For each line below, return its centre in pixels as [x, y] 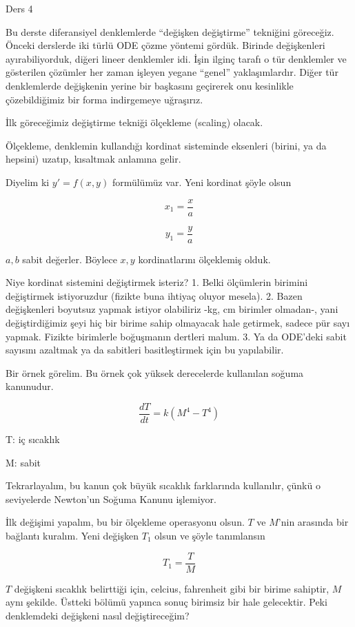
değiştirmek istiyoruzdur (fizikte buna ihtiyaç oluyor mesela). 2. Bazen [154, 295]
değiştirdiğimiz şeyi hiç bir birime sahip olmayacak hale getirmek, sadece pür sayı [178, 323]
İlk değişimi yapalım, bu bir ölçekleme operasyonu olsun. [125, 522]
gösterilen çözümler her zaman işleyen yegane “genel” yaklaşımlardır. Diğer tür [172, 72]
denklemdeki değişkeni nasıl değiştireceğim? [98, 615]
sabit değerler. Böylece [70, 259]
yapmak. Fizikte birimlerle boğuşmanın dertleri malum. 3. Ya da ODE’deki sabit [176, 336]
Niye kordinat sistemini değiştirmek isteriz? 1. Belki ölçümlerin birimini [157, 282]
